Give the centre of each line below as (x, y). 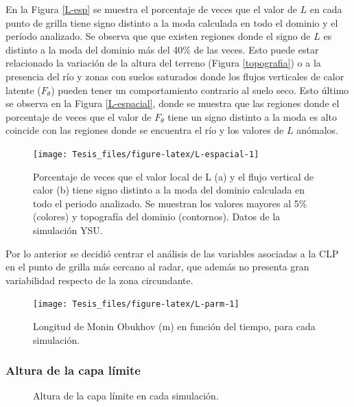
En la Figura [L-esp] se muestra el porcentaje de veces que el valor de (151, 9)
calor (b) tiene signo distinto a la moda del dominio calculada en (169, 190)
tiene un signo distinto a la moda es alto (252, 116)
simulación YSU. (68, 230)
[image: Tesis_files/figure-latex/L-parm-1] (136, 304)
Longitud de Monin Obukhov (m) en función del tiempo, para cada (174, 326)
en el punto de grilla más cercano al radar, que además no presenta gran (157, 267)
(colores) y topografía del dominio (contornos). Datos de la (157, 217)
